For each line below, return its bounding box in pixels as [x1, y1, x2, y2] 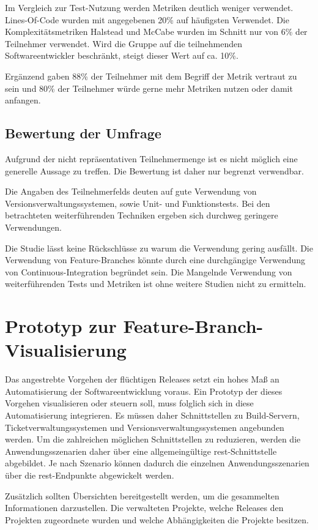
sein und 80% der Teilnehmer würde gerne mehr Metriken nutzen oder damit [5, 81, 293, 94]
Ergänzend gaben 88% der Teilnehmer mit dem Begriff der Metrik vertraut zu [5, 69, 297, 82]
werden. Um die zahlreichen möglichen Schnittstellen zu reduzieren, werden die [5, 433, 301, 446]
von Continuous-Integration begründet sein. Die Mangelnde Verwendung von [5, 265, 292, 278]
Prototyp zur [5, 313, 117, 338]
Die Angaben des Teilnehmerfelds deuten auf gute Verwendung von [5, 185, 257, 198]
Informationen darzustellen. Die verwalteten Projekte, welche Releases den [5, 501, 284, 514]
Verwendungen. [5, 220, 62, 233]
